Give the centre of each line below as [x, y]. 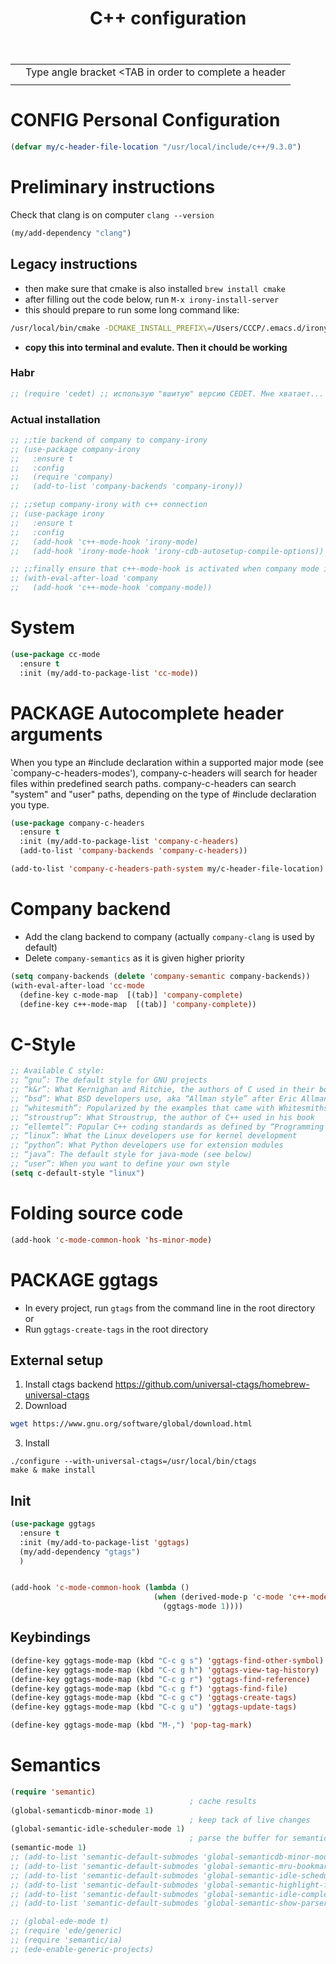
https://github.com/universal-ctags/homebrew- [212, 1384]
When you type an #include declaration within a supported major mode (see [167, 762]
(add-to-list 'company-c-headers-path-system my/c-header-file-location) [167, 869]
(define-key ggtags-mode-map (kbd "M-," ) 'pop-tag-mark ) [131, 1725]
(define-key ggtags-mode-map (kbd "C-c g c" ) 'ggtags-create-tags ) [154, 1698]
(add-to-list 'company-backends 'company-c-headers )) [133, 851]
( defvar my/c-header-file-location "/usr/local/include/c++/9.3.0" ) [156, 147]
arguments [56, 734]
